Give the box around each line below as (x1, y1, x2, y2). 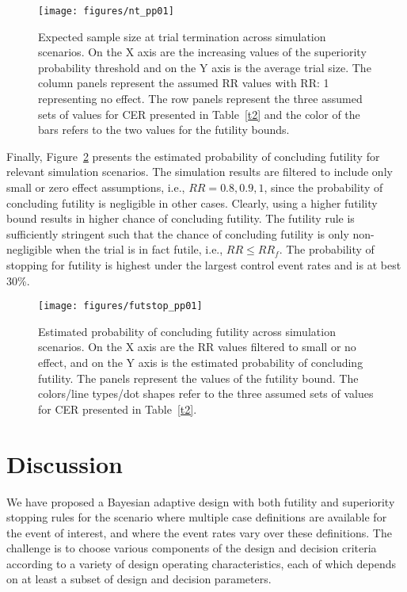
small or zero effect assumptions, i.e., (6, 179, 185, 195)
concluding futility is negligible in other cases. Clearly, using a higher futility (6, 194, 378, 211)
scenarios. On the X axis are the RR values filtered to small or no (38, 338, 356, 355)
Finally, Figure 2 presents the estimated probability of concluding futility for (6, 147, 380, 164)
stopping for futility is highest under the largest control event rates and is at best (6, 256, 401, 273)
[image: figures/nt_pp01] (38, 6, 174, 17)
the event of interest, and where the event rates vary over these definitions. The (6, 524, 392, 540)
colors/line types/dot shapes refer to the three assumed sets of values (38, 385, 374, 402)
